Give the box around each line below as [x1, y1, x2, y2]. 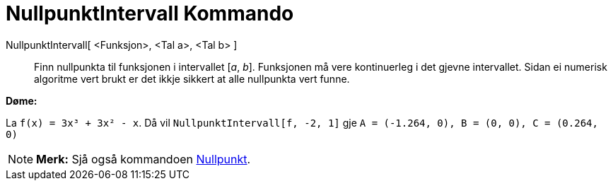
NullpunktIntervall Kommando [6, 1, 294, 25]
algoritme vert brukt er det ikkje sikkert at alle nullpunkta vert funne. [34, 72, 350, 85]
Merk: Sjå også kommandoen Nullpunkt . [36, 151, 251, 166]
